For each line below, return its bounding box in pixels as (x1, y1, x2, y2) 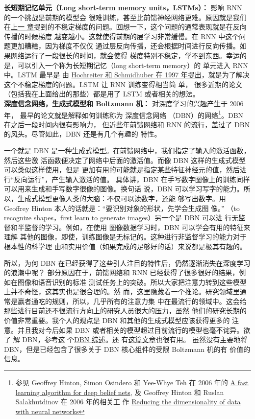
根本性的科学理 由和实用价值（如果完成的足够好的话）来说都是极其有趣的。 (4, 241, 247, 251)
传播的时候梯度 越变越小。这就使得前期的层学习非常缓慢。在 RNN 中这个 (4, 31, 239, 41)
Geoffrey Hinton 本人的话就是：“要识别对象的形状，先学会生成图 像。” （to (4, 203, 240, 213)
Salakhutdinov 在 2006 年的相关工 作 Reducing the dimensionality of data (15, 396, 241, 407)
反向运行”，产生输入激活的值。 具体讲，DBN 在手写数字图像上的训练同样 (14, 174, 250, 184)
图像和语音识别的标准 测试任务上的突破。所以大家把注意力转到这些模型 (17, 277, 247, 287)
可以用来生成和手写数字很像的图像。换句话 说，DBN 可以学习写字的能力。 (4, 184, 244, 194)
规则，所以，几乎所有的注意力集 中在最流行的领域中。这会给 (51, 296, 247, 306)
